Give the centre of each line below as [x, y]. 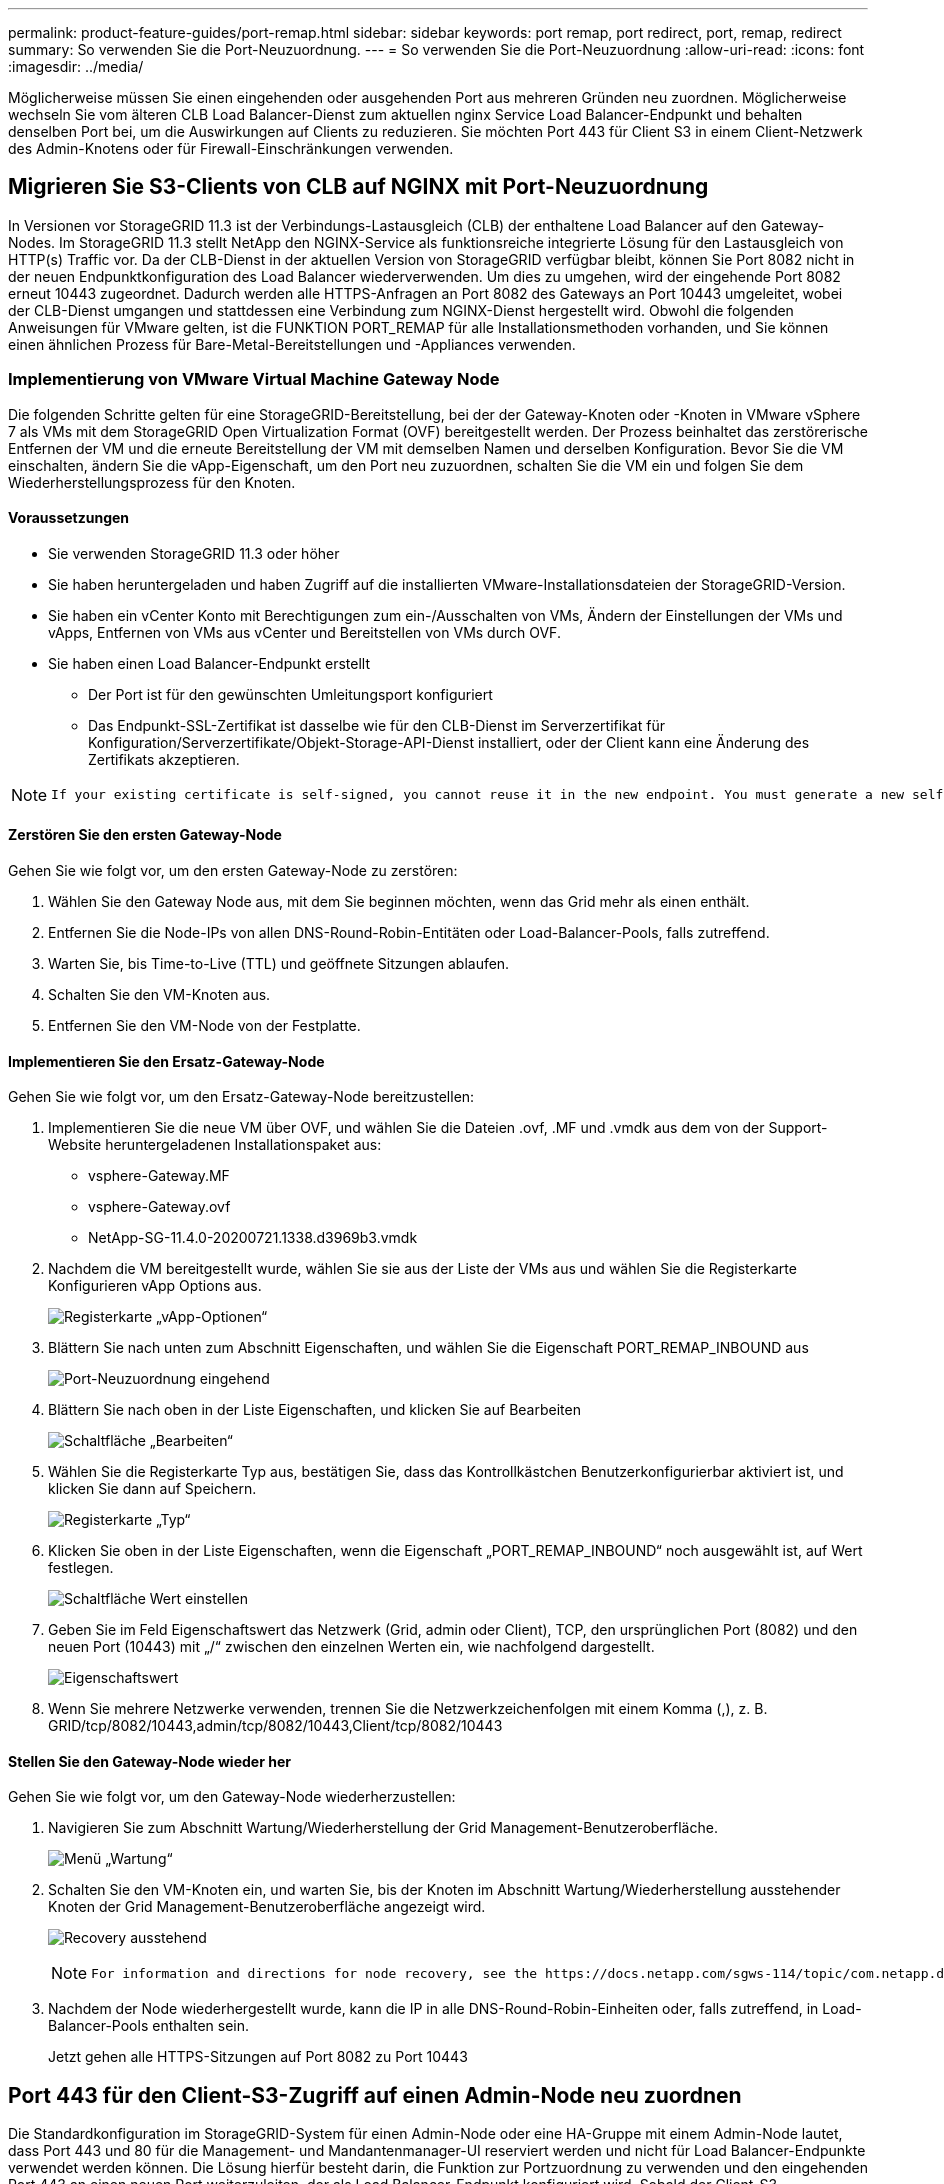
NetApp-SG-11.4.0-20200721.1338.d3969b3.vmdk [253, 1238]
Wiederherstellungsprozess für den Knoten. [152, 482]
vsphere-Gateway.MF [159, 1176]
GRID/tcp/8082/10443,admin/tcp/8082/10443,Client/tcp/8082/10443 [275, 1726]
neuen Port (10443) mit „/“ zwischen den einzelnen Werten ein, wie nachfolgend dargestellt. [351, 1647]
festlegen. [81, 1568]
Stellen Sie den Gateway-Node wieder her [149, 1761]
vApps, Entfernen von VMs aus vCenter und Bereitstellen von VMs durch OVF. [304, 632]
